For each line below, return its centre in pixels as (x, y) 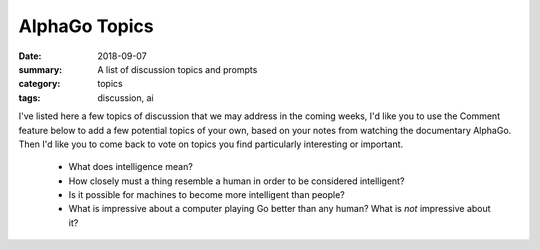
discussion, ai (125, 97)
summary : (40, 69)
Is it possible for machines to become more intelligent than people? (206, 195)
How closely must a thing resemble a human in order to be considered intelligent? (236, 181)
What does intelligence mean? (131, 167)
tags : (29, 97)
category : (39, 84)
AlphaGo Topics (86, 26)
